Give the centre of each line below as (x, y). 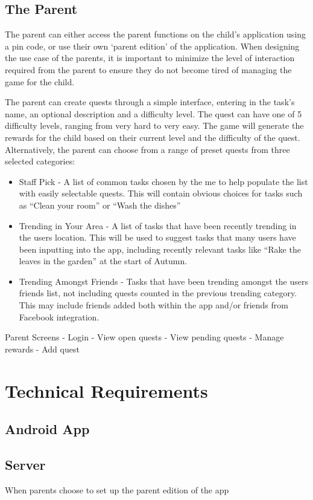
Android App (47, 429)
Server (25, 464)
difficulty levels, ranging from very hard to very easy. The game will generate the (154, 125)
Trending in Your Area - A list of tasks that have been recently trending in (158, 225)
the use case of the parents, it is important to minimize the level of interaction (150, 58)
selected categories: (40, 161)
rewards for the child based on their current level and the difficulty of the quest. (153, 137)
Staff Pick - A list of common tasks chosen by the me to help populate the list (163, 181)
